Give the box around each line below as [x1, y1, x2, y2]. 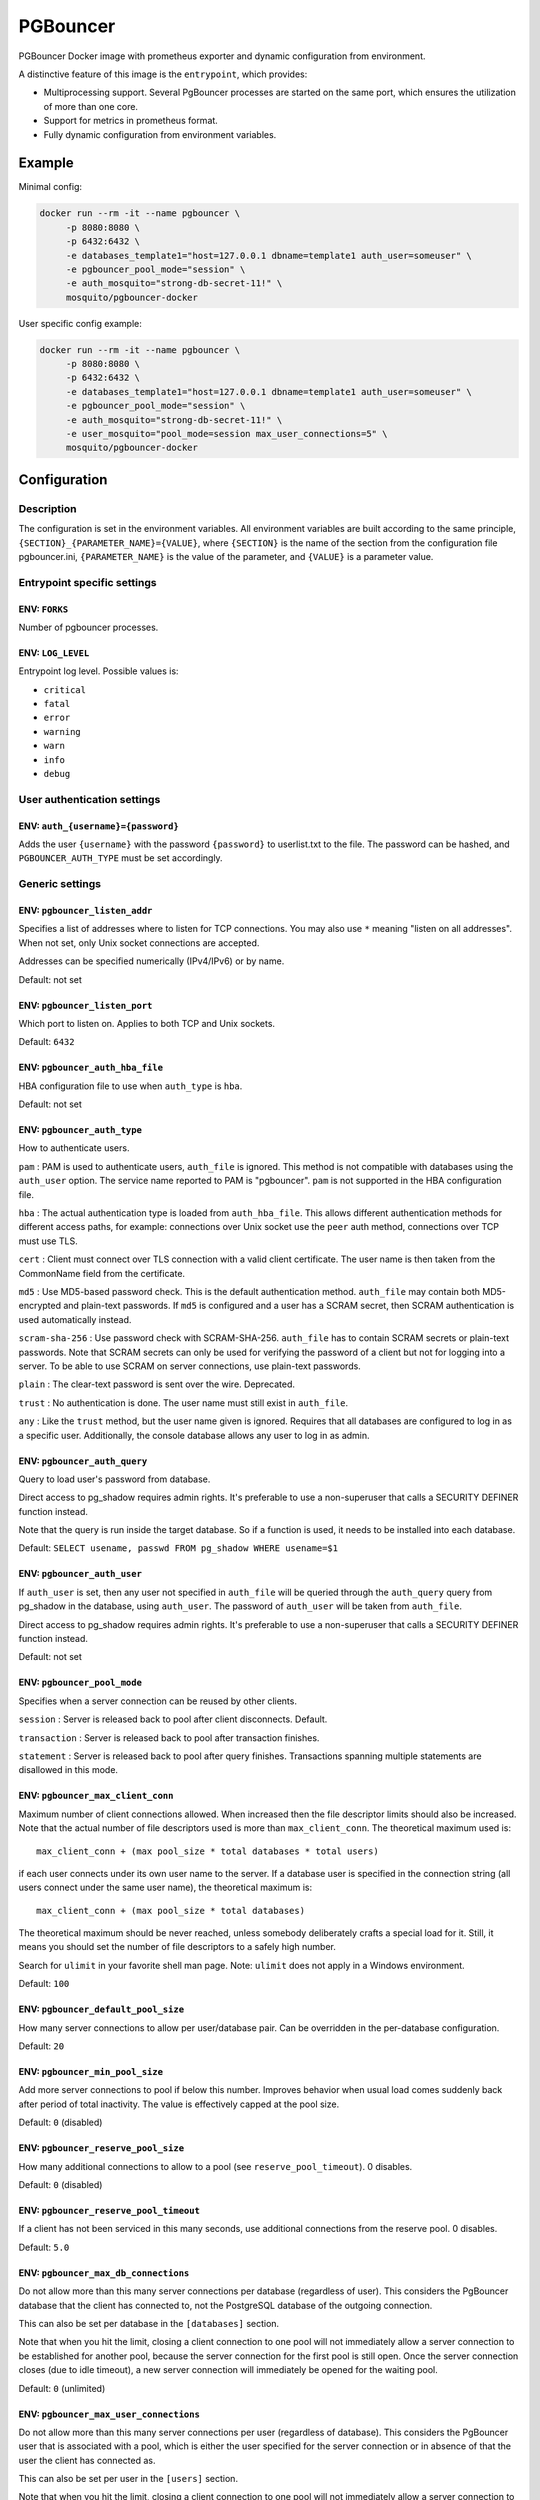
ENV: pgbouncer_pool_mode [18, 1676, 142, 1689]
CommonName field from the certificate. [18, 1267, 185, 1279]
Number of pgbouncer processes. [18, 621, 159, 633]
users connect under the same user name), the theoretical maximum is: [18, 1881, 313, 1894]
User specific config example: [18, 317, 142, 329]
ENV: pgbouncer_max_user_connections [18, 2408, 200, 2420]
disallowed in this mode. [18, 1764, 119, 1776]
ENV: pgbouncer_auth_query [18, 1455, 148, 1467]
